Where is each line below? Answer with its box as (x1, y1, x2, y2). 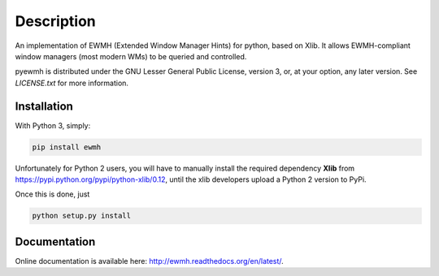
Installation (15, 99, 73, 113)
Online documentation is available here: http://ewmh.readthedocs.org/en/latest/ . (15, 256, 284, 265)
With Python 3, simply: (15, 120, 91, 130)
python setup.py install (32, 211, 132, 221)
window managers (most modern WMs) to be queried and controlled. (15, 51, 247, 61)
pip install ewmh (32, 142, 102, 152)
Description (15, 12, 97, 30)
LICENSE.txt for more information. (15, 78, 129, 88)
